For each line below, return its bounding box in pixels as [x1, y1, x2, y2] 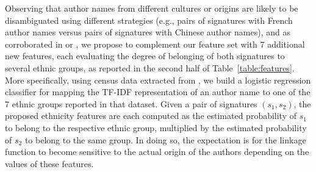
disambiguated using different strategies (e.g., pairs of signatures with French [5, 13, 293, 26]
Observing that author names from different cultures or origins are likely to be [5, 2, 298, 14]
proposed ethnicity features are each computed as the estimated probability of [5, 109, 297, 122]
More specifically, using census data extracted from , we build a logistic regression [5, 73, 311, 86]
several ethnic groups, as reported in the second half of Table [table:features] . [5, 61, 295, 74]
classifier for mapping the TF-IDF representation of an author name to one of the [5, 85, 311, 98]
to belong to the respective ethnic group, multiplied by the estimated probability [5, 121, 307, 134]
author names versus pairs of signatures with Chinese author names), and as [5, 26, 290, 38]
